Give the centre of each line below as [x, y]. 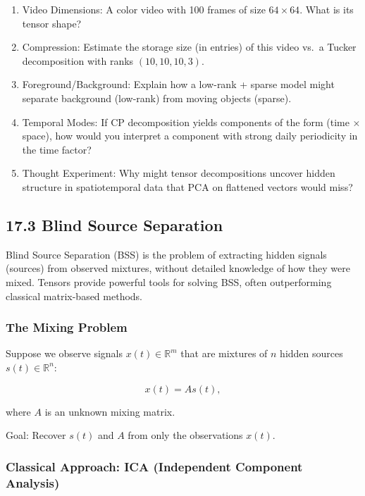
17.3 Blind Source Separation [115, 224]
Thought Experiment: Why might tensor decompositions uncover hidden [179, 173]
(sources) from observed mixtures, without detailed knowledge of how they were [178, 268]
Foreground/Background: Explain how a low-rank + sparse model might [178, 84]
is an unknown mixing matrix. [110, 411]
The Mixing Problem [67, 327]
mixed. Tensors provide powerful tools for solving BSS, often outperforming [169, 281]
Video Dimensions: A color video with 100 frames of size [144, 9]
